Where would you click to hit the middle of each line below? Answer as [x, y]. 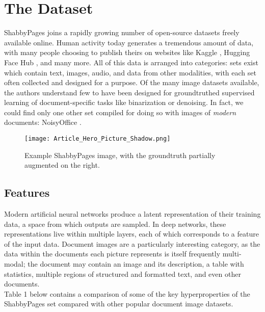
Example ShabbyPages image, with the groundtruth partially [120, 155]
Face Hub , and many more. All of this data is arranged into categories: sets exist [131, 62]
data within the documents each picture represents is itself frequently [112, 254]
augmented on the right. [62, 165]
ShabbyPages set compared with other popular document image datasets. [119, 304]
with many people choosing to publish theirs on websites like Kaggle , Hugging [127, 52]
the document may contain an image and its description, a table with [136, 264]
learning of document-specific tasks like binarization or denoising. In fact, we [124, 102]
